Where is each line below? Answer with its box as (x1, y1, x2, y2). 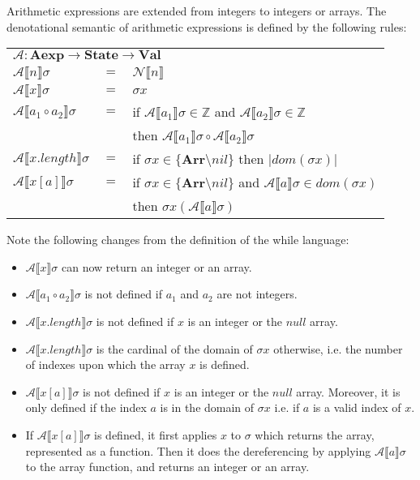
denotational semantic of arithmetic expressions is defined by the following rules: (6, 18, 407, 35)
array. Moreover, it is (296, 383, 401, 400)
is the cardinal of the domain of (96, 340, 253, 357)
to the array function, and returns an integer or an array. (25, 458, 310, 475)
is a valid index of (312, 399, 401, 416)
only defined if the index (25, 399, 147, 416)
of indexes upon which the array (25, 356, 186, 373)
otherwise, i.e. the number (273, 340, 403, 357)
